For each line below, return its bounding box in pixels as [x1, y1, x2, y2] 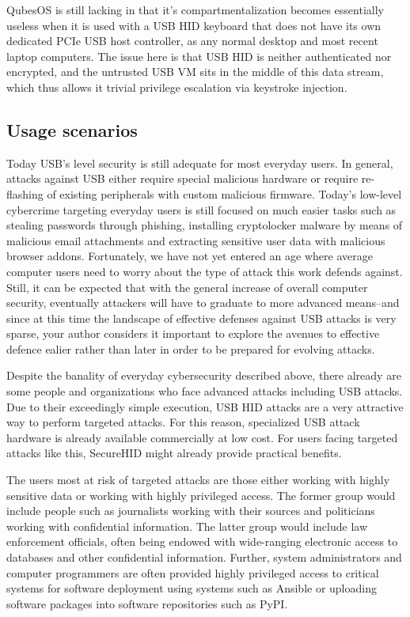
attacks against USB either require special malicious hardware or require [6, 170, 359, 187]
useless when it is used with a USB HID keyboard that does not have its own [6, 17, 382, 33]
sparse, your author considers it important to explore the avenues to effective [6, 325, 380, 342]
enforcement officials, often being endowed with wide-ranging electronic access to [6, 533, 398, 550]
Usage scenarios [6, 117, 138, 142]
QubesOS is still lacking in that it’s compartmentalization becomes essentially [6, 2, 384, 17]
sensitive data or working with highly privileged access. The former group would [6, 486, 396, 503]
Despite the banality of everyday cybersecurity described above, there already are [6, 367, 401, 384]
